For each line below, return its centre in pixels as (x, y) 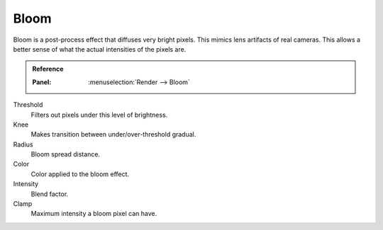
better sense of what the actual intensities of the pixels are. (100, 49)
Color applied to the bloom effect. (80, 174)
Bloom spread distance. (66, 154)
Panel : (42, 82)
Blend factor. (50, 194)
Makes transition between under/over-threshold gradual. (113, 134)
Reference (48, 69)
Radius (23, 144)
